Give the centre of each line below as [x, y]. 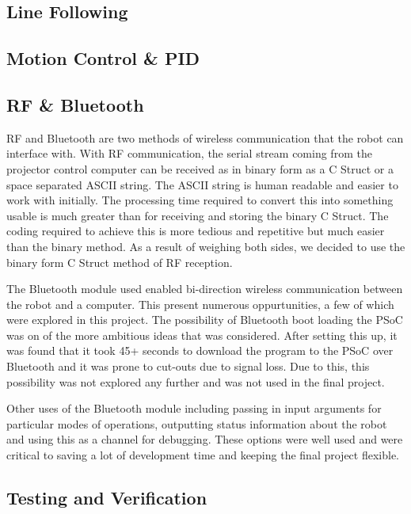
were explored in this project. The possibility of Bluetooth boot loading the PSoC [205, 320]
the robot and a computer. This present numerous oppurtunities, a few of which [200, 304]
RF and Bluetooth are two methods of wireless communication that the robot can [205, 137]
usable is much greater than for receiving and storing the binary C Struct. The [198, 215]
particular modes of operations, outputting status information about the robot [197, 423]
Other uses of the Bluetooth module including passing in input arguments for [194, 408]
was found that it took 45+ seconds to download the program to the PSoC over [200, 350]
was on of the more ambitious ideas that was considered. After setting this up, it [202, 335]
